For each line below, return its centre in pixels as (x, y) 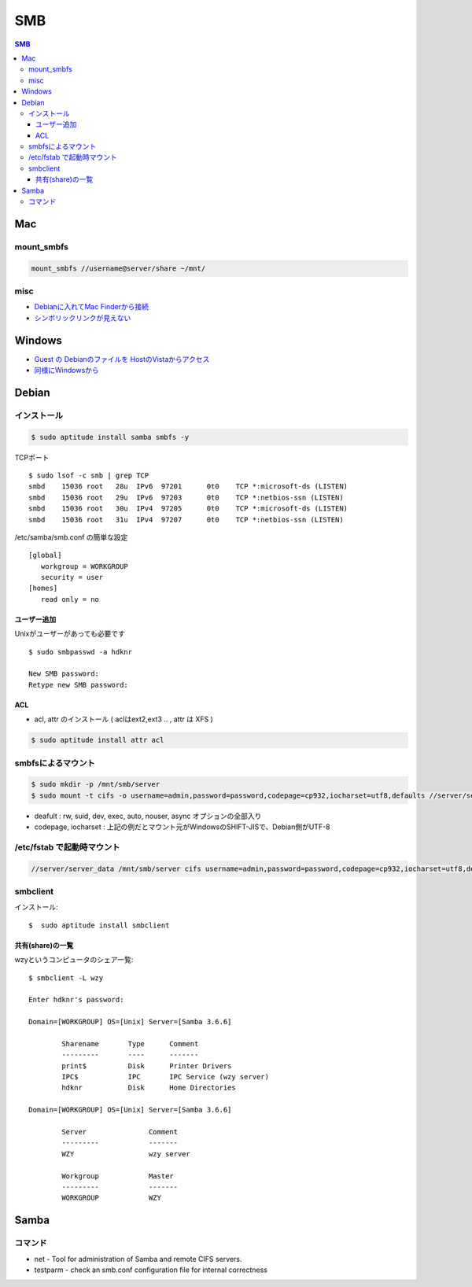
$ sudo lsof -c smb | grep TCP (89, 475)
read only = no (70, 599)
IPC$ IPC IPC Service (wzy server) (165, 1077)
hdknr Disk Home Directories (149, 1088)
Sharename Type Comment (130, 1044)
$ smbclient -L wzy (66, 978)
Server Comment (120, 1132)
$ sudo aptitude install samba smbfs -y (110, 437)
